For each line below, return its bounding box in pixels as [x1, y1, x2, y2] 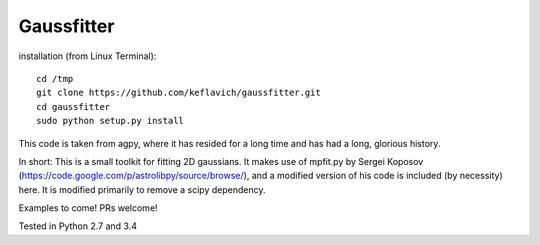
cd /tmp [36, 73, 74, 84]
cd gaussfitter [36, 101, 111, 112]
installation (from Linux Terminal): [18, 50, 157, 62]
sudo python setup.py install [36, 115, 185, 127]
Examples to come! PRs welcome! [18, 202, 159, 214]
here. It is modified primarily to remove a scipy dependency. [18, 183, 266, 195]
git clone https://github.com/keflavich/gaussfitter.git [36, 87, 322, 99]
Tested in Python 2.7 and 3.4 [18, 220, 137, 232]
